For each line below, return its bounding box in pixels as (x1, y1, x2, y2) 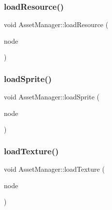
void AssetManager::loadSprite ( (4, 92, 100, 102)
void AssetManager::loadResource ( (4, 19, 109, 30)
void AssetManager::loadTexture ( (4, 164, 105, 174)
